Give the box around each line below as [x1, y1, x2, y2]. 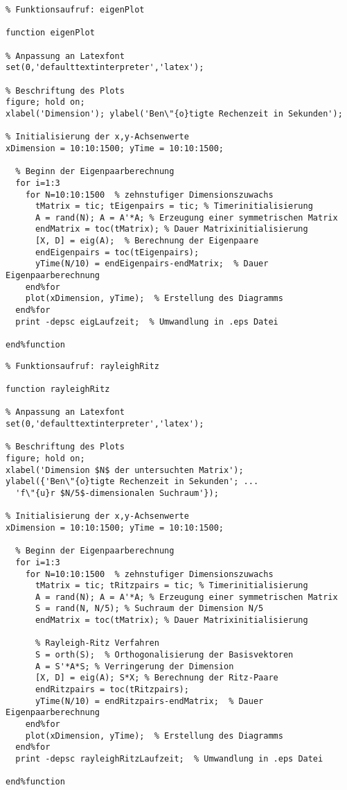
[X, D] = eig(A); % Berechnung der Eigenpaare [35, 236, 259, 246]
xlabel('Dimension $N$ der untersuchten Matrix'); [6, 465, 244, 475]
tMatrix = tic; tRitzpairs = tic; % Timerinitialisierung [35, 581, 308, 591]
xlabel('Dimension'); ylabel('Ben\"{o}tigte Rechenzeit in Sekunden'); [6, 108, 343, 119]
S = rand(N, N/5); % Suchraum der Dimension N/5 [35, 603, 264, 614]
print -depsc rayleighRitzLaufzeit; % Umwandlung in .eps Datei [15, 754, 323, 764]
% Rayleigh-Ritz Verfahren [35, 638, 159, 649]
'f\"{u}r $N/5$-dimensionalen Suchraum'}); [15, 488, 219, 498]
